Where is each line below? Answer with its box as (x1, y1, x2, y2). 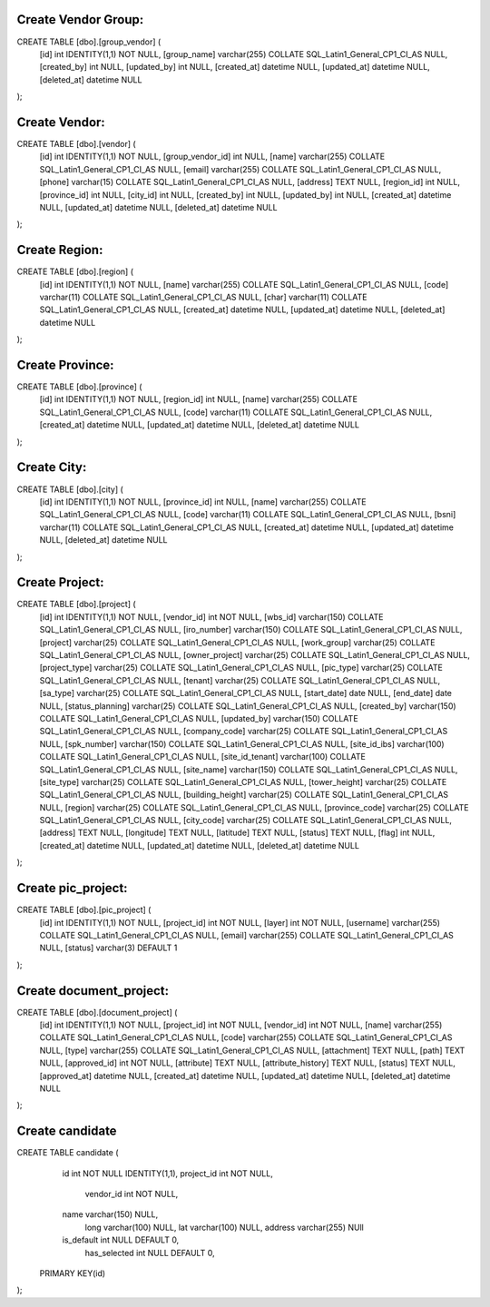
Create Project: (16, 575, 104, 590)
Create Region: (16, 242, 103, 258)
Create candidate (16, 1124, 117, 1139)
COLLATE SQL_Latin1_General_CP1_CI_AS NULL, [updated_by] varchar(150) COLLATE (39, 712, 358, 723)
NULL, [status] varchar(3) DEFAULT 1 (39, 942, 178, 953)
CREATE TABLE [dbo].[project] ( (16, 599, 136, 610)
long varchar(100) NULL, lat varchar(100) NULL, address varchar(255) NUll (84, 1222, 365, 1233)
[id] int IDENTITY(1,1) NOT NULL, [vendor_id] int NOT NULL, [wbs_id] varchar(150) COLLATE (39, 611, 384, 622)
